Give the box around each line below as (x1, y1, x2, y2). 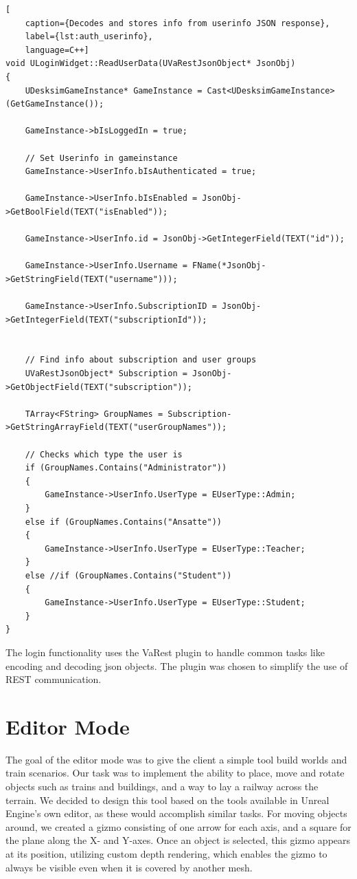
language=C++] (25, 45, 89, 55)
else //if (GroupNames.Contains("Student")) (25, 570, 232, 580)
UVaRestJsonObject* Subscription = (25, 369, 187, 379)
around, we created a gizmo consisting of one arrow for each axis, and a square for (5, 819, 352, 834)
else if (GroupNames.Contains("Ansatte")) (25, 517, 222, 527)
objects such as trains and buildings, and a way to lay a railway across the (5, 779, 319, 793)
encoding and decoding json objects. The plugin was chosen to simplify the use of (5, 658, 348, 673)
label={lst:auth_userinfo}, (25, 32, 153, 42)
